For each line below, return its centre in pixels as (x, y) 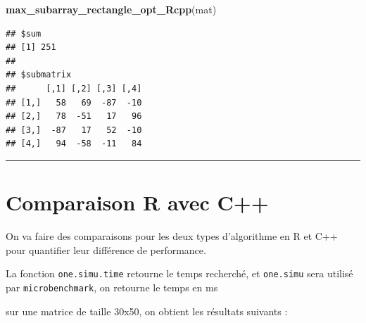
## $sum (24, 33)
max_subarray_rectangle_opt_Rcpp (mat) (111, 9)
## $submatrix (39, 75)
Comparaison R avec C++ (137, 202)
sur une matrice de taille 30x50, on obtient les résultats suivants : (147, 311)
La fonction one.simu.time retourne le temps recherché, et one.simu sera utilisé (179, 273)
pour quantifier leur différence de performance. (106, 249)
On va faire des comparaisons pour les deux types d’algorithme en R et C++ (172, 236)
